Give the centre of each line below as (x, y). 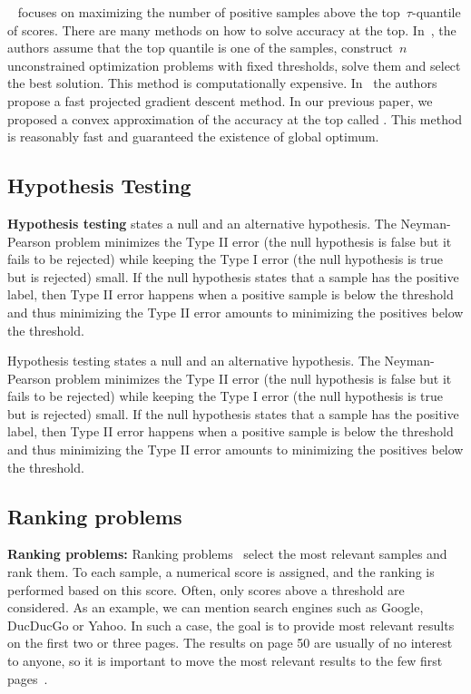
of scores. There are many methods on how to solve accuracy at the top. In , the (232, 29)
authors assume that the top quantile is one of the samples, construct (200, 48)
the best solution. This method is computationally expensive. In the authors (222, 83)
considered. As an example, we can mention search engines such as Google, (216, 607)
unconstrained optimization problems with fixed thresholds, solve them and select (234, 65)
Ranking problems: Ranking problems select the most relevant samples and (227, 554)
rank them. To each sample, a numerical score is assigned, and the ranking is (221, 572)
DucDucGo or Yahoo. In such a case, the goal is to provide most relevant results (231, 625)
